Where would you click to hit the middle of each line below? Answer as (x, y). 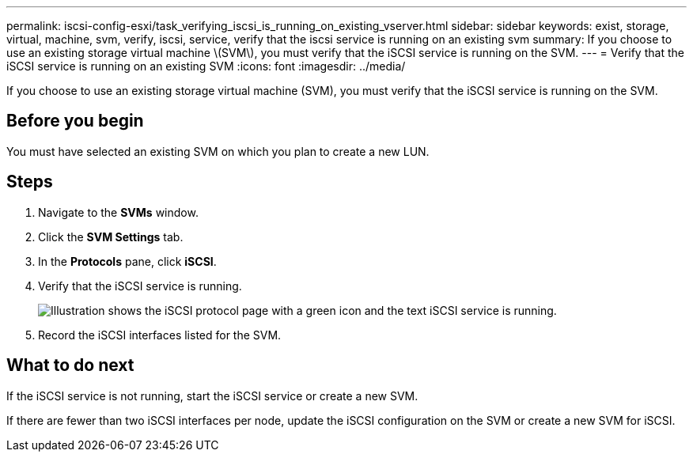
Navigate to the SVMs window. (118, 212)
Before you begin (75, 121)
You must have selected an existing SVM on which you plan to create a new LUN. (218, 151)
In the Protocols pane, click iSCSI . (127, 261)
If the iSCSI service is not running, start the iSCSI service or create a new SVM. (212, 396)
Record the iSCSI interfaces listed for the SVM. (160, 335)
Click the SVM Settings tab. (111, 237)
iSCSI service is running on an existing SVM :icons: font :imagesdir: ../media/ (206, 66)
